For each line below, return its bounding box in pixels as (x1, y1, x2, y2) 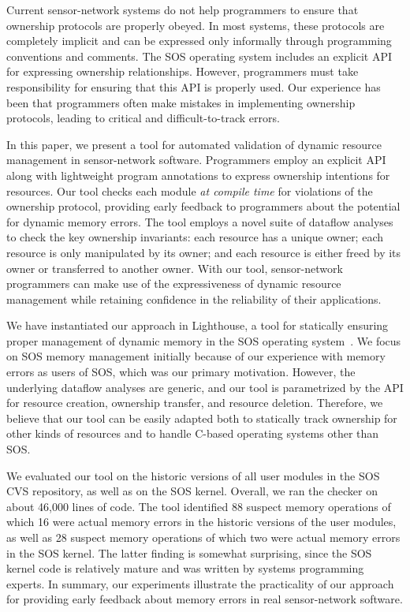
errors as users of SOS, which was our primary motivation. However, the (6, 364, 356, 380)
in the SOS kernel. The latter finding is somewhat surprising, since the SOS (6, 544, 372, 561)
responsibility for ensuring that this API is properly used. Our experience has (6, 78, 381, 95)
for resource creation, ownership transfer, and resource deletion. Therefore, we (6, 394, 383, 411)
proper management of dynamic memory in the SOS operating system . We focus (6, 332, 401, 349)
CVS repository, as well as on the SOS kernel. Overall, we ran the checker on (6, 483, 378, 499)
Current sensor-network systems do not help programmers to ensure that (6, 2, 359, 17)
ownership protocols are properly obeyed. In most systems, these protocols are (6, 17, 385, 33)
